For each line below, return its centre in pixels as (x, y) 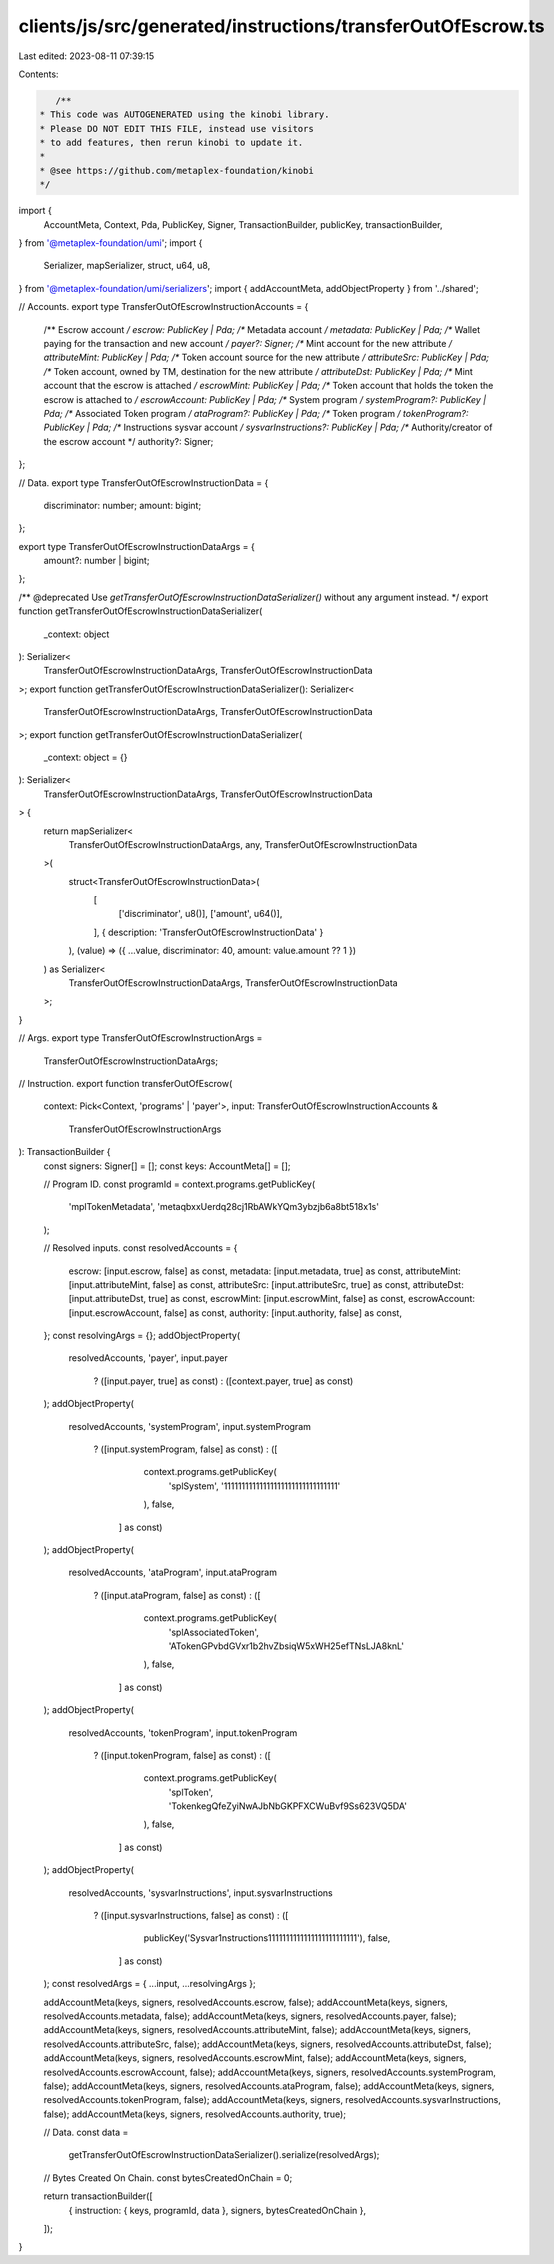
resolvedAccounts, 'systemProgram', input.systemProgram (190, 1426)
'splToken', (191, 1792)
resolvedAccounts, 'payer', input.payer (148, 1358)
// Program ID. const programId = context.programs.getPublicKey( (179, 1184)
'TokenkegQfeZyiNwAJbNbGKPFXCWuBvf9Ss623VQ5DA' (287, 1806)
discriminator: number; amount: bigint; (122, 505)
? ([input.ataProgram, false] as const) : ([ (177, 1595)
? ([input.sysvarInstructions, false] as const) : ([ (191, 1916)
